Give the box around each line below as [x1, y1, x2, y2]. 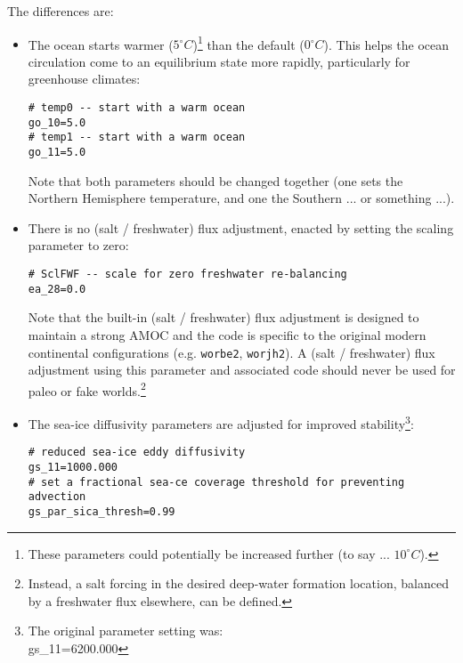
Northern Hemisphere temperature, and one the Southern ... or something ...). [28, 189, 455, 207]
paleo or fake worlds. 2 [28, 378, 146, 400]
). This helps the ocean [323, 35, 450, 53]
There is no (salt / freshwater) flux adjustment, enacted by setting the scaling [28, 218, 454, 237]
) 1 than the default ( [192, 32, 305, 53]
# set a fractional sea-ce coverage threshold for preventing [28, 475, 405, 489]
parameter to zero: [28, 236, 129, 255]
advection [28, 490, 86, 504]
